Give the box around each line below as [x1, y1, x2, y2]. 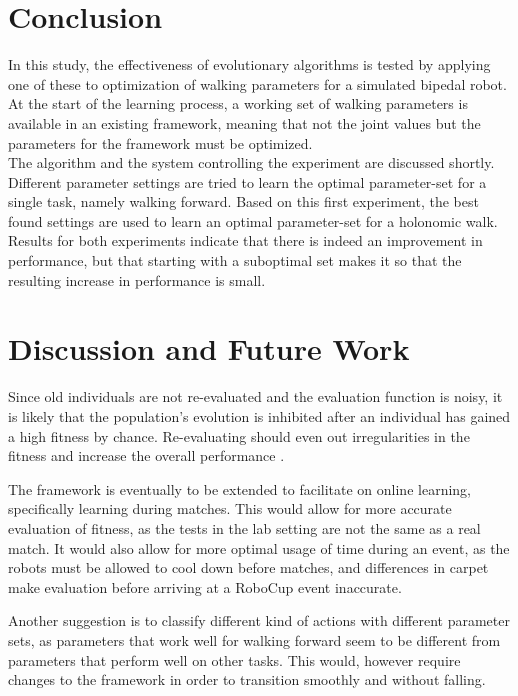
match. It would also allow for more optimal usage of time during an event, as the [8, 537, 510, 558]
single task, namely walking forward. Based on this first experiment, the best [8, 191, 479, 212]
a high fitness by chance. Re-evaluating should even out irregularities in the [8, 425, 470, 446]
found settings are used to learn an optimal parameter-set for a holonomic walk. [8, 210, 498, 231]
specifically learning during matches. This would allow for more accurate [8, 498, 452, 519]
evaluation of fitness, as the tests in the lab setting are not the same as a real [8, 517, 481, 538]
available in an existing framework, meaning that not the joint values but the [8, 112, 481, 133]
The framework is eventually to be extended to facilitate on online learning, [8, 478, 471, 499]
